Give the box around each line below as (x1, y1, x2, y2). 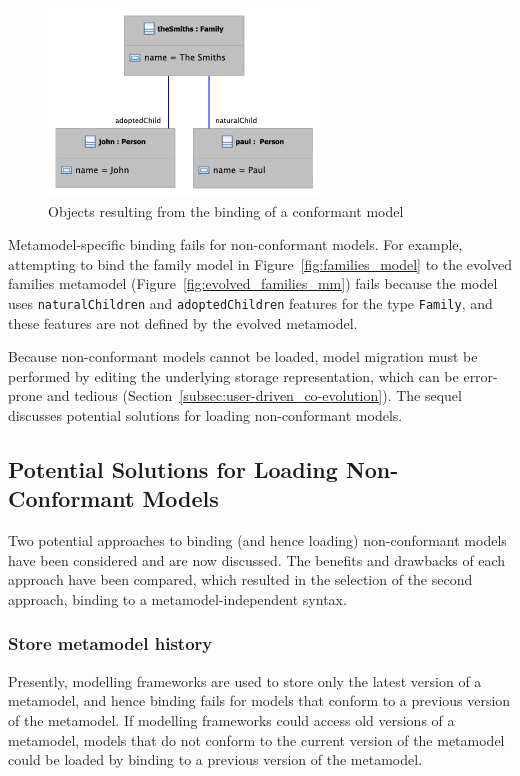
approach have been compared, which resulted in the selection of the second (8, 569, 473, 590)
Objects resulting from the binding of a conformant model (48, 200, 404, 221)
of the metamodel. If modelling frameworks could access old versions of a (8, 709, 455, 730)
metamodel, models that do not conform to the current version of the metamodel (8, 729, 505, 750)
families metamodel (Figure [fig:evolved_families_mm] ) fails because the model (8, 273, 498, 294)
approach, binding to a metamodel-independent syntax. (8, 588, 347, 609)
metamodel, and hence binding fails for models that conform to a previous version (8, 690, 511, 711)
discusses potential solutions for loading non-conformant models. (8, 404, 403, 425)
